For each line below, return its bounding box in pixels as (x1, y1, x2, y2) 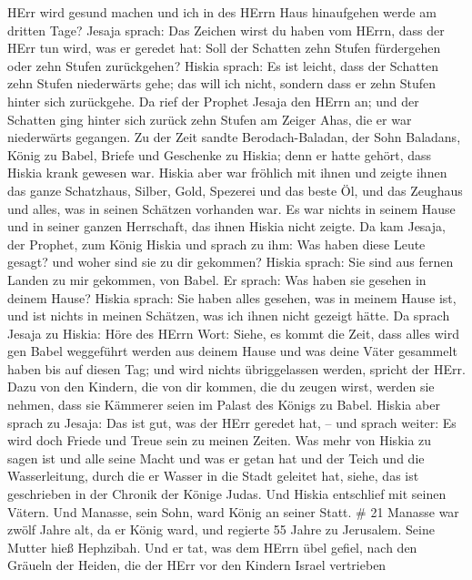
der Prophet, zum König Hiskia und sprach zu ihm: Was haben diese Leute (7, 234, 426, 253)
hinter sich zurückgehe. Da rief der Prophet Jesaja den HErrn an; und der (7, 91, 419, 110)
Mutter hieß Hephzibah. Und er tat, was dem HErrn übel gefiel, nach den (7, 537, 417, 556)
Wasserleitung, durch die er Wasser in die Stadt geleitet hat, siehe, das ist (7, 466, 419, 485)
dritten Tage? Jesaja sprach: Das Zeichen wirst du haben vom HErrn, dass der (7, 20, 445, 39)
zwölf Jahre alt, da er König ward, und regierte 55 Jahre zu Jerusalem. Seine (7, 520, 435, 539)
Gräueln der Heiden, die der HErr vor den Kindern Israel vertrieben (7, 555, 387, 575)
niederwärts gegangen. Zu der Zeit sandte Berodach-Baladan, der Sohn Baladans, (7, 127, 461, 147)
